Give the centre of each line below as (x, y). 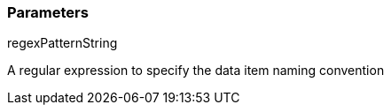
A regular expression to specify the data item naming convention (196, 71)
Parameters (48, 12)
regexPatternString (63, 43)
